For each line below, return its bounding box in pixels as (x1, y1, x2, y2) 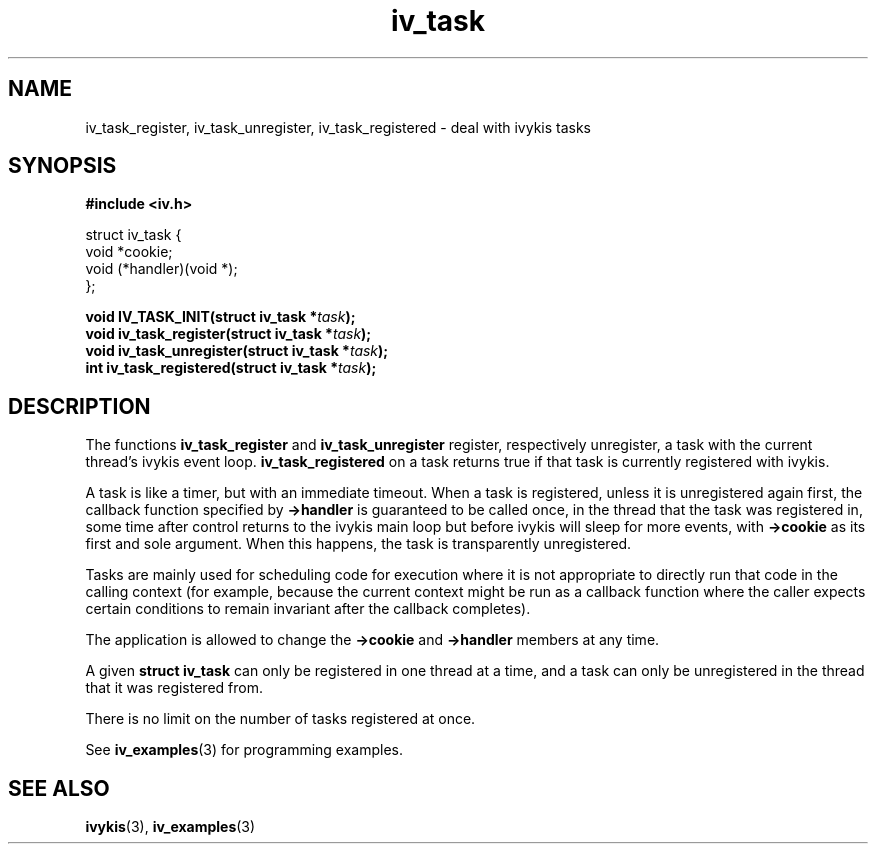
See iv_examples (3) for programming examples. (85, 741, 404, 759)
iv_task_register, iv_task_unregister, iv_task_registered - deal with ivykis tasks (85, 118, 592, 136)
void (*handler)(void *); (85, 260, 238, 278)
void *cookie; (85, 243, 173, 261)
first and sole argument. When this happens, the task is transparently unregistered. (85, 535, 632, 553)
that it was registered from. (85, 679, 263, 697)
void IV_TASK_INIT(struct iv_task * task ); (85, 308, 356, 326)
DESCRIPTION (8, 393, 151, 419)
